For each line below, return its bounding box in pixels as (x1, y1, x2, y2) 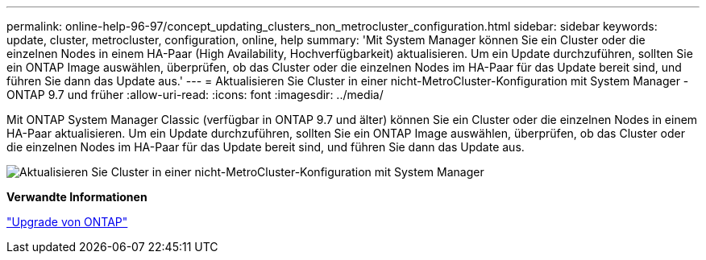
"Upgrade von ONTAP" (6, 215, 128, 229)
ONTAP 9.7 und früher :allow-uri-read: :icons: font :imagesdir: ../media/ (6, 88, 384, 101)
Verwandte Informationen (6, 190, 147, 204)
